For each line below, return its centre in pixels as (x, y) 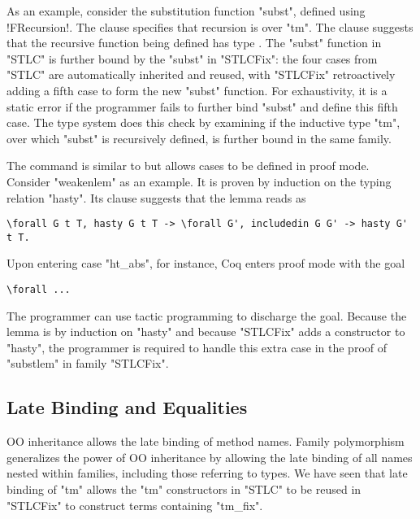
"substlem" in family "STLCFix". (88, 363)
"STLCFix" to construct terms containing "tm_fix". (135, 505)
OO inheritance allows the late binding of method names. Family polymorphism (206, 441)
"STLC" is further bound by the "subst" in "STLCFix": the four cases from (192, 58)
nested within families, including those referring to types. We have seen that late (207, 473)
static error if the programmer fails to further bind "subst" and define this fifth (202, 106)
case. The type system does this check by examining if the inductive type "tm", (204, 122)
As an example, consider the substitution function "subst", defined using (186, 11)
